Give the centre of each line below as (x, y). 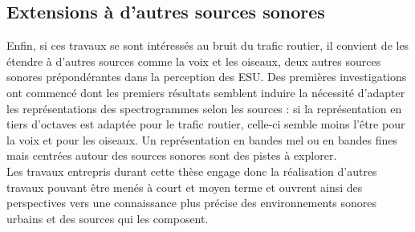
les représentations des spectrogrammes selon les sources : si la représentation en (204, 108)
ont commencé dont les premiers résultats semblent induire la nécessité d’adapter (206, 92)
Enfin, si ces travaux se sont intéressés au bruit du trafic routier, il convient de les (208, 45)
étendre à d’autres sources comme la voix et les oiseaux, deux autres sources (194, 61)
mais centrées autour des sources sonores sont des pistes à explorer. (172, 155)
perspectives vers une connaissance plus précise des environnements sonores (192, 203)
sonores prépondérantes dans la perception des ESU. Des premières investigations (207, 77)
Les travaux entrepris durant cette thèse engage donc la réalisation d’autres (192, 171)
